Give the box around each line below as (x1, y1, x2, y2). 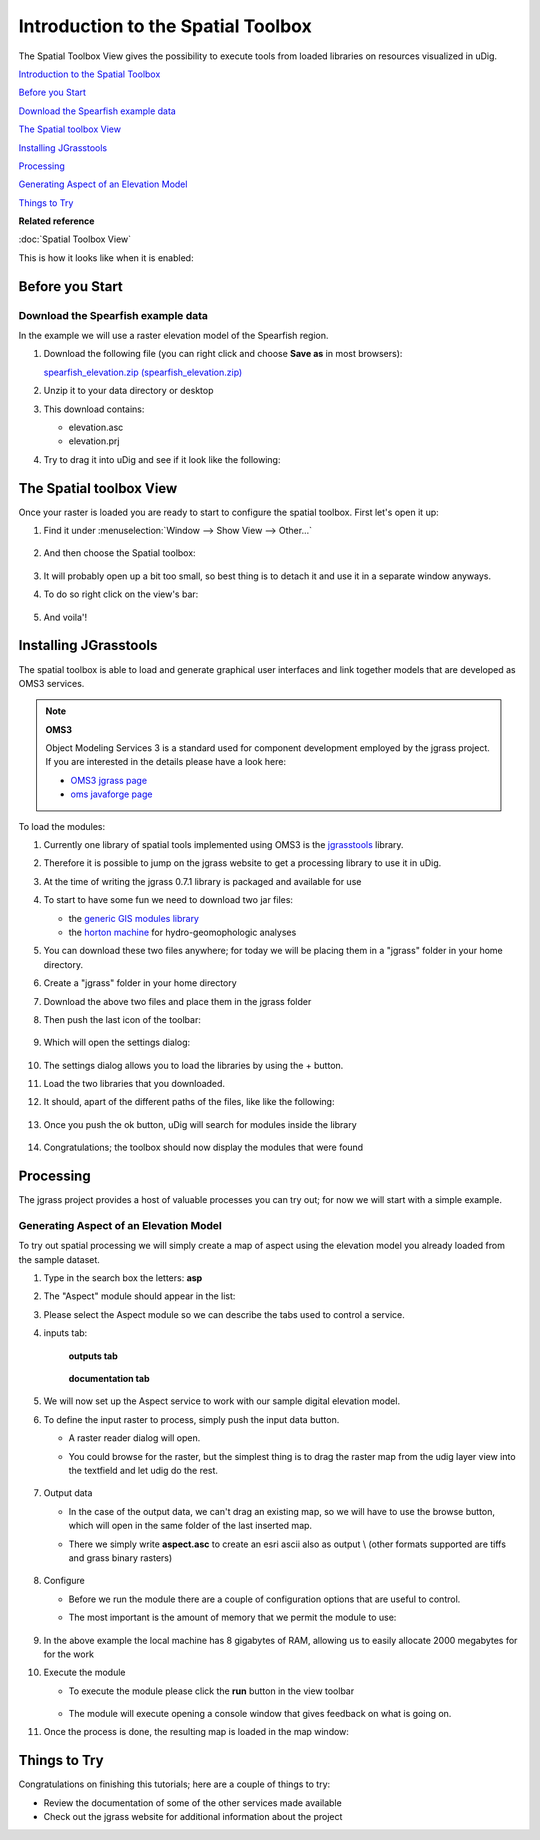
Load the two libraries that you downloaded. (43, 1078, 225, 1090)
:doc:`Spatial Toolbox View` (18, 233, 132, 245)
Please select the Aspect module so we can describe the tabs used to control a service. (43, 1308, 405, 1320)
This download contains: (43, 403, 145, 415)
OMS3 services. (18, 677, 85, 689)
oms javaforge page (70, 788, 153, 800)
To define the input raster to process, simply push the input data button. (43, 1413, 340, 1425)
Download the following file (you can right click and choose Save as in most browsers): (43, 348, 403, 360)
